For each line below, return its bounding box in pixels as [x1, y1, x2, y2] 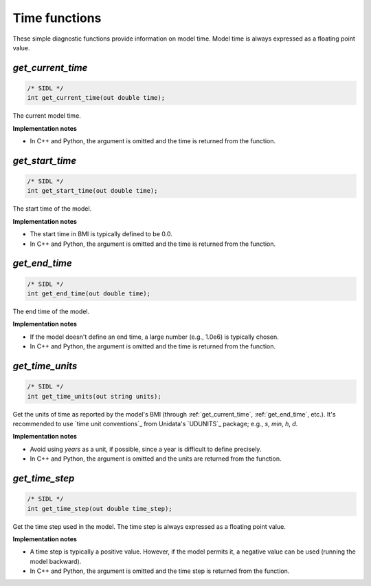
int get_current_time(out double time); [27, 94, 165, 102]
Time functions [12, 10, 102, 25]
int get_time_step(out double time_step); [27, 505, 172, 512]
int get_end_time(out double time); [27, 290, 151, 297]
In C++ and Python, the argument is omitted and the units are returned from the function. [30, 454, 282, 463]
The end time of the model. [12, 307, 89, 316]
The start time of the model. [12, 205, 92, 213]
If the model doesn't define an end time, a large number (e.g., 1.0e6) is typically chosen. [30, 333, 280, 341]
